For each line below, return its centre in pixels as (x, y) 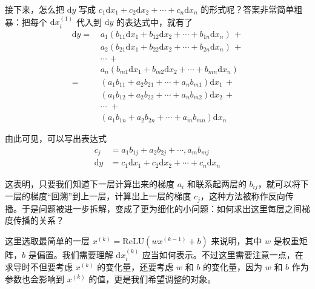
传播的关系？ (38, 220)
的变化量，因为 (233, 266)
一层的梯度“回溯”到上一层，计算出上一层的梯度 (98, 196)
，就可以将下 (283, 183)
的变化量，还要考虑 (135, 266)
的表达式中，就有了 (154, 22)
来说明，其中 (237, 240)
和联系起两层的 (217, 183)
